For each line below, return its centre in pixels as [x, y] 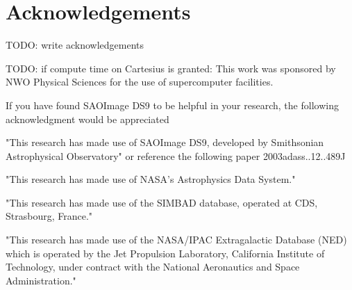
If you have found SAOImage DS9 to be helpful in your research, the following [172, 105]
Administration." [41, 280]
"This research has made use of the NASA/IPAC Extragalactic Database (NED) [176, 240]
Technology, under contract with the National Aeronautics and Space [153, 267]
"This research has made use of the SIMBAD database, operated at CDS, [162, 202]
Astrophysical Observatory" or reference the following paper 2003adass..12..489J [176, 155]
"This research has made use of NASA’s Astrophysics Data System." [151, 179]
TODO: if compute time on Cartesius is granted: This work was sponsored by [171, 68]
